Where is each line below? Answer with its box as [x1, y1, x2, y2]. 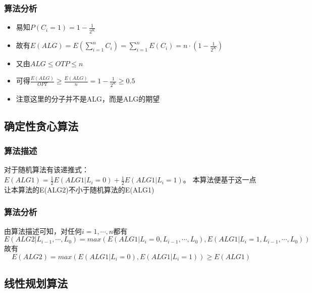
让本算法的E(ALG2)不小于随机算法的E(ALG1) [4, 184, 154, 194]
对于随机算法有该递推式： [4, 164, 89, 175]
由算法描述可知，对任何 [4, 225, 82, 236]
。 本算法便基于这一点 [183, 174, 256, 185]
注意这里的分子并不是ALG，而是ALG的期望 [16, 93, 160, 104]
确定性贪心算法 [4, 118, 78, 133]
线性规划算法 [4, 275, 68, 291]
